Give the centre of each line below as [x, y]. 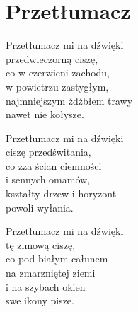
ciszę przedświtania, [48, 152]
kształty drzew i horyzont [61, 193]
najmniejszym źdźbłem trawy [69, 100]
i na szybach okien [46, 286]
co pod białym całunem [57, 259]
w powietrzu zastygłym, [57, 86]
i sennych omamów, [48, 179]
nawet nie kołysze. [45, 114]
